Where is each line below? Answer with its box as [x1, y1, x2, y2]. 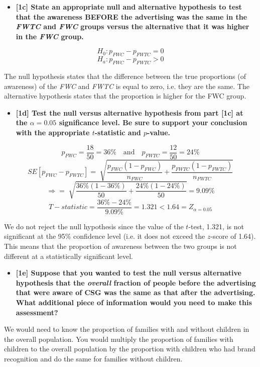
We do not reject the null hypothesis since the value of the [4, 221, 184, 231]
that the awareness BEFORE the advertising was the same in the [16, 11, 247, 22]
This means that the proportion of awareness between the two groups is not [4, 240, 237, 251]
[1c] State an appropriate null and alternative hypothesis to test [16, 2, 242, 12]
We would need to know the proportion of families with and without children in [4, 324, 249, 334]
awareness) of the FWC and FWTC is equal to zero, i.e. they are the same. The [4, 80, 249, 91]
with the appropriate [16, 127, 90, 137]
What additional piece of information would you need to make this [16, 297, 252, 307]
